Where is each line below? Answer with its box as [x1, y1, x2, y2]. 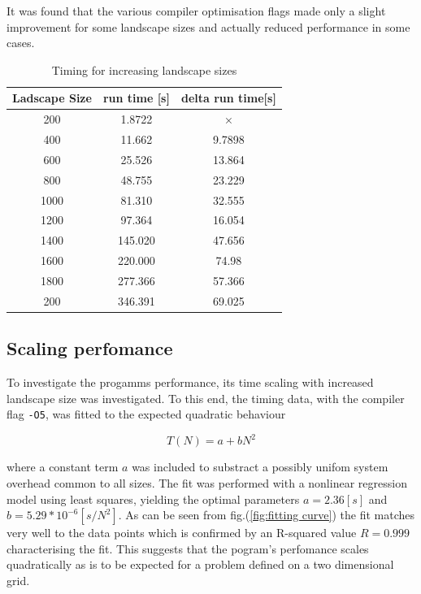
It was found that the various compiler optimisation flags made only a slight [7, 2, 386, 19]
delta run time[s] [180, 89, 276, 106]
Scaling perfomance [7, 336, 173, 361]
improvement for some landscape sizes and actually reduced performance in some [7, 18, 410, 35]
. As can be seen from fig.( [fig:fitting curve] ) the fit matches [118, 506, 415, 523]
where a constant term [7, 458, 119, 475]
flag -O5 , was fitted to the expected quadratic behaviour [7, 405, 286, 423]
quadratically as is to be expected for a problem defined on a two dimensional [7, 556, 394, 573]
